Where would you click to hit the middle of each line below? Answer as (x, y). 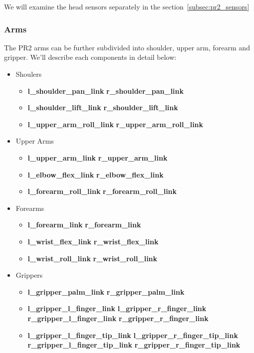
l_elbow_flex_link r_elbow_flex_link (96, 174)
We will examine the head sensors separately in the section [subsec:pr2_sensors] (127, 6)
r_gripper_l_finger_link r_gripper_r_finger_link (118, 318)
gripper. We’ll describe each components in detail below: (90, 57)
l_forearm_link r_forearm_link (84, 225)
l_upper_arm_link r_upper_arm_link (98, 157)
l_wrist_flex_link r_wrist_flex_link (93, 241)
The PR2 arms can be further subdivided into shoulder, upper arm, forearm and (127, 47)
